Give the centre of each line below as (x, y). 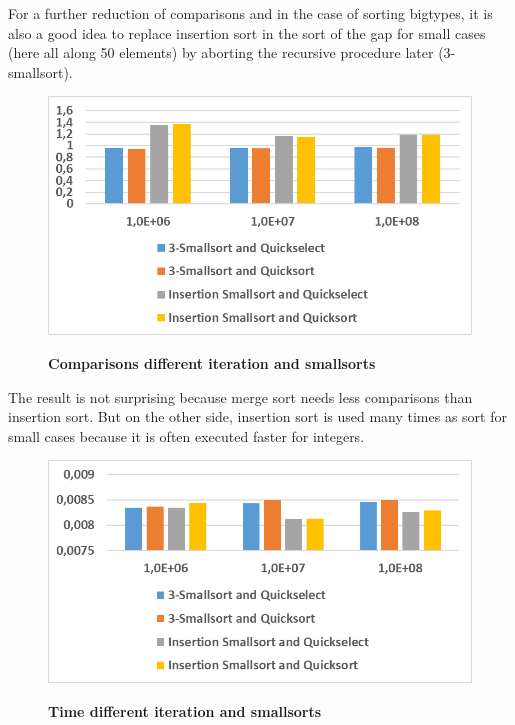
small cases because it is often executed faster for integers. (186, 435)
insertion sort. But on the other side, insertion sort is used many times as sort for (257, 416)
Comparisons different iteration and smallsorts (212, 362)
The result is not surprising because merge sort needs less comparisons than (240, 396)
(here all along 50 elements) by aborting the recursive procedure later (221, 52)
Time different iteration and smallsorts (185, 710)
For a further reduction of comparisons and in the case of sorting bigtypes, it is (250, 13)
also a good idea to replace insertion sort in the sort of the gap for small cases (247, 32)
